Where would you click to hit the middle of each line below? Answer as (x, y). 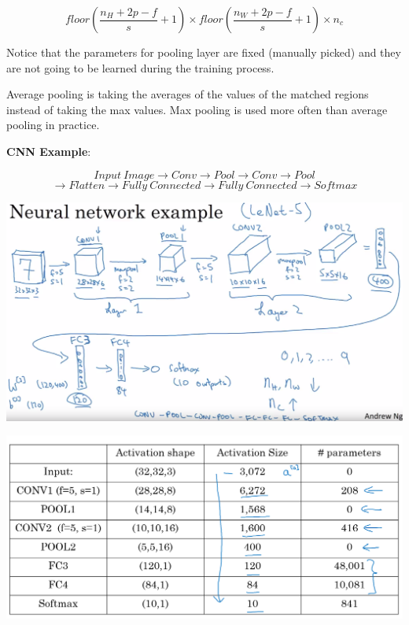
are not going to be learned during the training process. (140, 67)
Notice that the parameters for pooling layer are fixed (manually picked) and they (204, 52)
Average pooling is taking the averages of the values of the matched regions (188, 94)
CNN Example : (49, 151)
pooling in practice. (53, 125)
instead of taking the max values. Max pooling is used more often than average (197, 109)
